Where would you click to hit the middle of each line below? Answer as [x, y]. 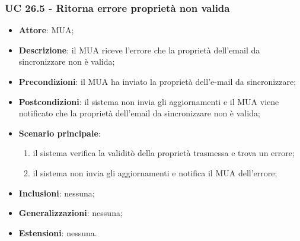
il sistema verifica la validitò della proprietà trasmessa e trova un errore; [164, 153]
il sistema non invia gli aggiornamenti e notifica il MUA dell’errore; [155, 172]
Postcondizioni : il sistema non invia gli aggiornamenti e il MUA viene [149, 101]
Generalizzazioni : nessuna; [71, 213]
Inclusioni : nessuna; [57, 193]
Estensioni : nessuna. [58, 232]
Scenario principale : [60, 133]
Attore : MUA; [46, 30]
